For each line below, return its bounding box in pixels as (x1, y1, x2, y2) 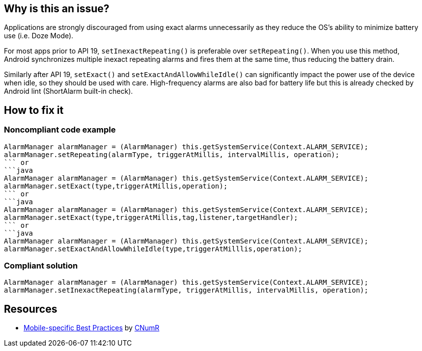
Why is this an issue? (4, 2, 110, 15)
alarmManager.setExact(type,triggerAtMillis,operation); (4, 182, 228, 190)
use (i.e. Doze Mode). (4, 31, 74, 40)
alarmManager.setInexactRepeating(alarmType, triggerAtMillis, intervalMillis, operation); (4, 286, 368, 295)
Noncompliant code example (4, 125, 116, 135)
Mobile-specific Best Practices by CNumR (24, 324, 160, 332)
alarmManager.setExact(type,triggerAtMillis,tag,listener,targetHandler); (4, 213, 298, 221)
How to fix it (4, 104, 64, 116)
